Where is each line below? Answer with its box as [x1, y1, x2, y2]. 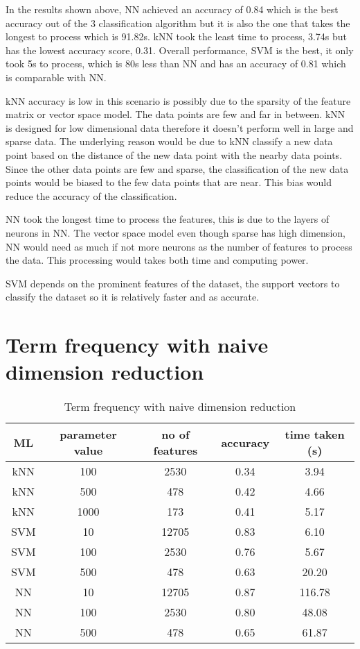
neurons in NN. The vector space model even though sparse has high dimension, [6, 225, 345, 239]
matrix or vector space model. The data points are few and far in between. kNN [6, 107, 345, 121]
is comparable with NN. [6, 69, 107, 84]
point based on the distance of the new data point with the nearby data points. [6, 147, 343, 162]
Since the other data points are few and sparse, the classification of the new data [6, 161, 349, 176]
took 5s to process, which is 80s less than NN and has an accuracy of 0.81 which [6, 56, 346, 71]
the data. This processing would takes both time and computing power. [6, 253, 309, 267]
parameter [60, 426, 117, 443]
